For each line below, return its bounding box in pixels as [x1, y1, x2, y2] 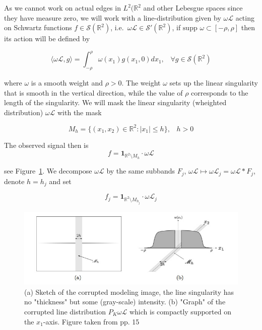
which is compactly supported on [129, 306, 231, 316]
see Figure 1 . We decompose [4, 166, 92, 176]
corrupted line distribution [24, 306, 106, 316]
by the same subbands [106, 166, 175, 176]
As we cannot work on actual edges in [4, 3, 121, 13]
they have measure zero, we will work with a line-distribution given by [4, 12, 221, 23]
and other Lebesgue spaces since [143, 3, 243, 13]
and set [49, 176, 72, 186]
